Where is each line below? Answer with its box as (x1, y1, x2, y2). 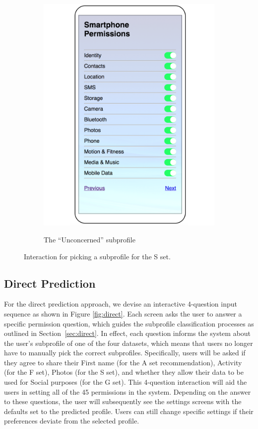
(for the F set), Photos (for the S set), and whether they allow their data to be (4, 367, 244, 377)
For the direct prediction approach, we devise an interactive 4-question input (4, 299, 237, 309)
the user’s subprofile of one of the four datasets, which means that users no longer (4, 337, 253, 348)
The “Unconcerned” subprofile (44, 234, 135, 244)
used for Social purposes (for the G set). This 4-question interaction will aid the (4, 377, 247, 387)
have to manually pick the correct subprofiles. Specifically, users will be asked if (4, 347, 246, 358)
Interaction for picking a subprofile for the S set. (24, 251, 171, 261)
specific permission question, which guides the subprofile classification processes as (4, 318, 254, 328)
